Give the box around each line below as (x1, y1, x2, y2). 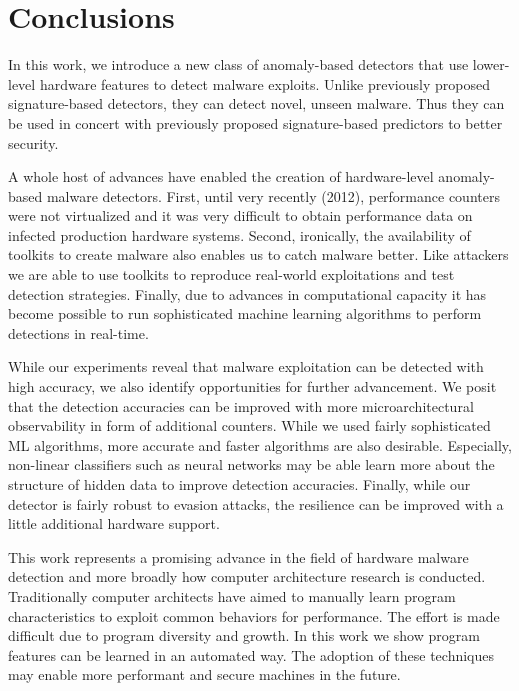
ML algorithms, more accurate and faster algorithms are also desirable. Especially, (8, 434, 512, 455)
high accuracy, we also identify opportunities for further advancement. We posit (8, 376, 497, 397)
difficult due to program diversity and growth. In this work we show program (8, 625, 480, 646)
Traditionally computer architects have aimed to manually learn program (8, 585, 456, 606)
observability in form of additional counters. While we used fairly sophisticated (8, 415, 491, 436)
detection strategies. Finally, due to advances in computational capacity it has (8, 283, 487, 304)
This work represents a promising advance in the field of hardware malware (8, 546, 469, 567)
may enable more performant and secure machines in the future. (8, 664, 401, 685)
